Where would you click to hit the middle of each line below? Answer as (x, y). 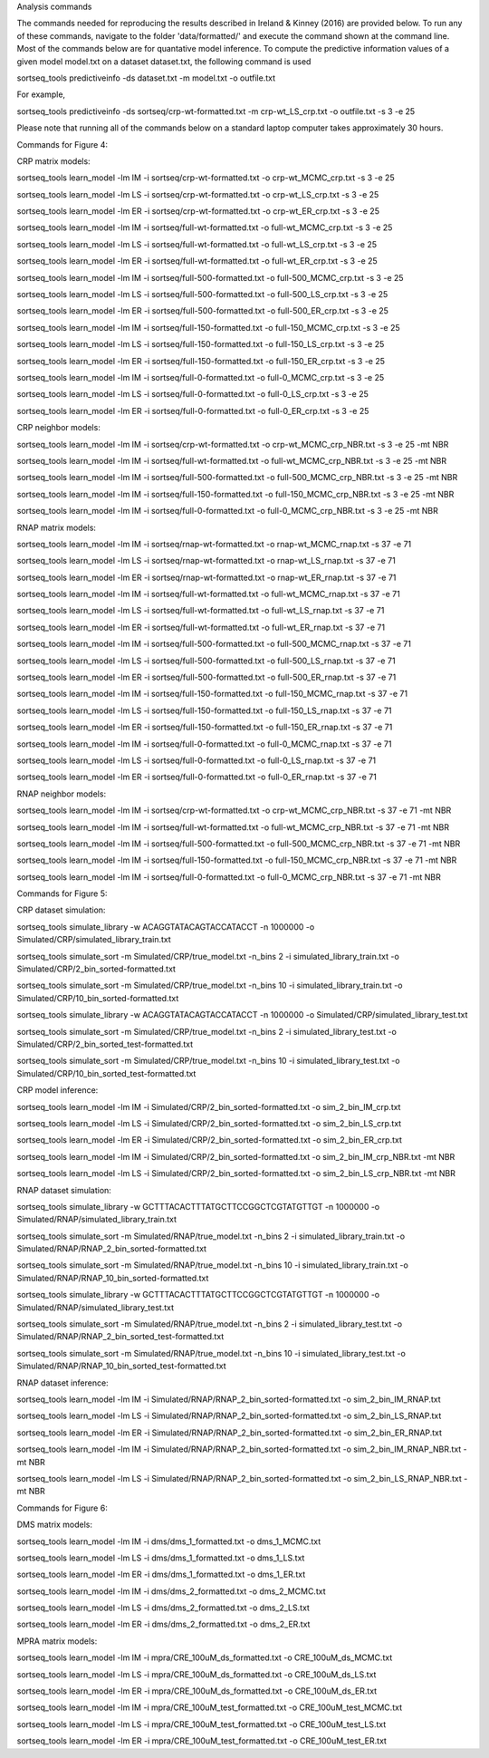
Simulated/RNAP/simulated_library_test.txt (96, 1307)
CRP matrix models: (53, 161)
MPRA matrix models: (57, 1641)
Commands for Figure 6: (62, 1508)
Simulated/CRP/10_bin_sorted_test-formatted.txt (106, 1073)
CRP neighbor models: (59, 428)
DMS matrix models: (54, 1525)
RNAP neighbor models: (62, 794)
